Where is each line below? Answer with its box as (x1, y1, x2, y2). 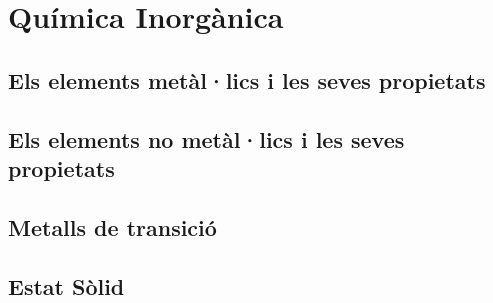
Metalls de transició (8, 211, 217, 242)
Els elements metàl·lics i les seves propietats (8, 64, 486, 95)
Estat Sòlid (8, 270, 125, 301)
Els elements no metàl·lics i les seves (8, 123, 405, 154)
